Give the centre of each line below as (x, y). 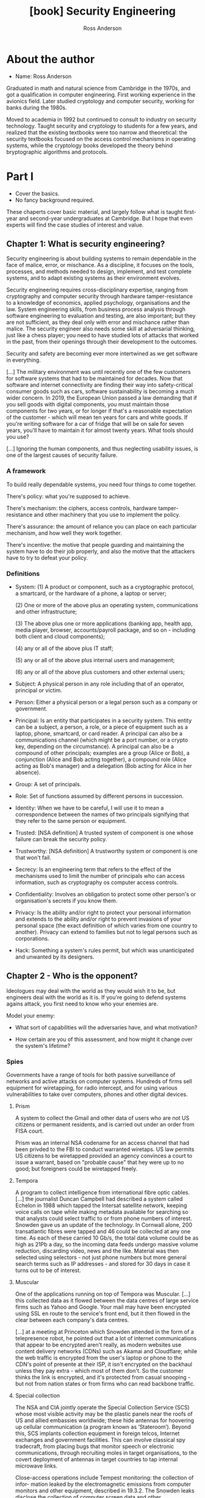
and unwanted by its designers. (55, 957)
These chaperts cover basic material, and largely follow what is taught (95, 211)
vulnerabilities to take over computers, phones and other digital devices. (97, 1094)
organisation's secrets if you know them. (66, 901)
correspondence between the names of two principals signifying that (102, 814)
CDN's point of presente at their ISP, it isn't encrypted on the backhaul (103, 1364)
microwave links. (36, 1466)
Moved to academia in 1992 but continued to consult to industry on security (101, 119)
